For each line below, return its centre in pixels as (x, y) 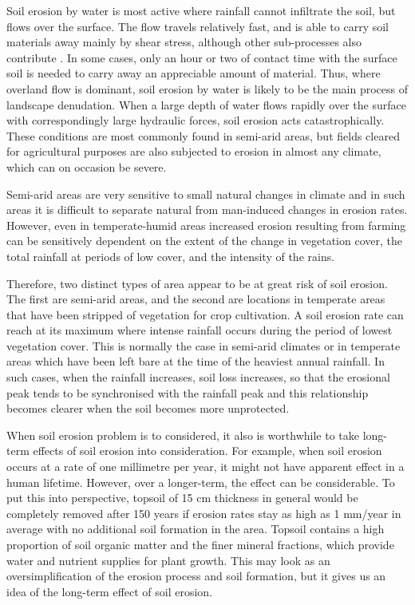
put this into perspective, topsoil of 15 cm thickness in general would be (182, 498)
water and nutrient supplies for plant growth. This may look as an (168, 560)
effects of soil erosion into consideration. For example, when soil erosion (207, 451)
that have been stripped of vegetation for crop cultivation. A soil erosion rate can (205, 314)
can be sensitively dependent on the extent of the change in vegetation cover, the (204, 241)
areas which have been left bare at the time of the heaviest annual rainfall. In (196, 361)
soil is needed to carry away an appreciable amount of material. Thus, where (194, 73)
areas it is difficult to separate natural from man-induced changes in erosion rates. (207, 210)
